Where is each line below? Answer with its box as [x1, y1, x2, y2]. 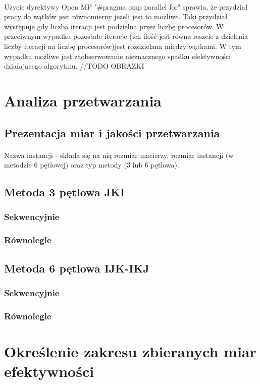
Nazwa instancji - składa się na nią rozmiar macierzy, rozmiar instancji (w [4, 149, 234, 160]
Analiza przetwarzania [4, 90, 162, 111]
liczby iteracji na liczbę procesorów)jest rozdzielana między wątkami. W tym [4, 40, 241, 51]
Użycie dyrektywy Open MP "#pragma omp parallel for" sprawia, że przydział [4, 1, 248, 12]
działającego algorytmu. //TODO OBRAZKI [4, 61, 144, 71]
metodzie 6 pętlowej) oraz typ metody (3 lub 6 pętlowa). [4, 159, 179, 170]
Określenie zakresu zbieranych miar [4, 341, 256, 361]
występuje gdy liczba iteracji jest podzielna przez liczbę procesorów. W [4, 21, 224, 31]
